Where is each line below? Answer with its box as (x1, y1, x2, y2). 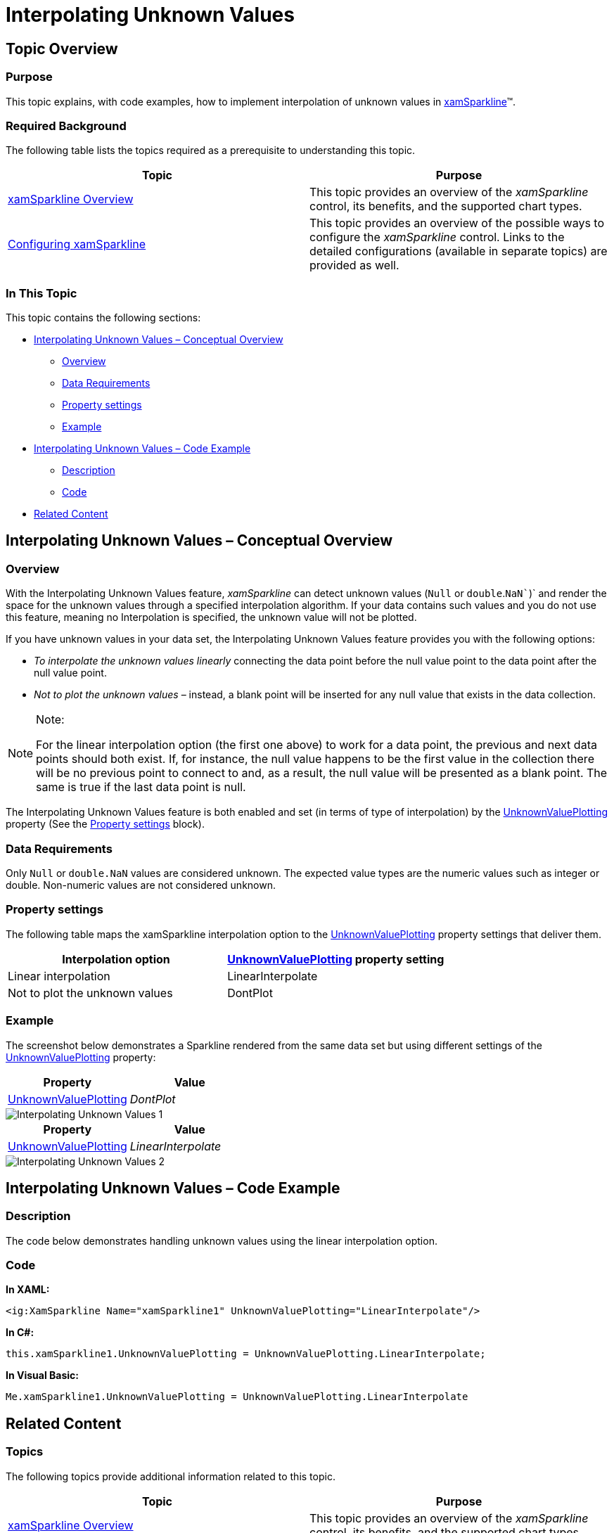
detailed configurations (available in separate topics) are (309, 244, 608, 259)
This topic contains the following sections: (6, 312, 201, 324)
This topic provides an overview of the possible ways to (309, 216, 605, 231)
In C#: (6, 1326, 34, 1339)
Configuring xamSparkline (8, 237, 146, 252)
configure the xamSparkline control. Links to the (309, 230, 565, 245)
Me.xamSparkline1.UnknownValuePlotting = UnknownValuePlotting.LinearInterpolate (6, 1391, 468, 1403)
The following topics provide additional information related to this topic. (6, 1470, 335, 1482)
